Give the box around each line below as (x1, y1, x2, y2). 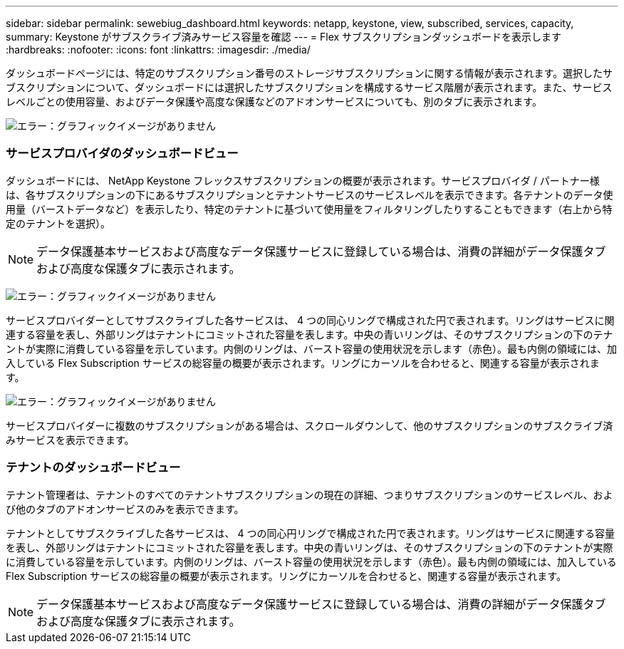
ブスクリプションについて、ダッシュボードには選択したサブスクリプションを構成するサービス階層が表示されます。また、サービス (6, 81, 613, 93)
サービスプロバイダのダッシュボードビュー (6, 146, 239, 161)
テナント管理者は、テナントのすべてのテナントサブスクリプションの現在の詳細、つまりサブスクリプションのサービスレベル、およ (6, 488, 613, 501)
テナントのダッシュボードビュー (6, 460, 181, 475)
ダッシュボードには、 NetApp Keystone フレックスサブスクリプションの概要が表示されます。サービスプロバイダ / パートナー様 (6, 174, 600, 187)
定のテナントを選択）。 (6, 217, 110, 229)
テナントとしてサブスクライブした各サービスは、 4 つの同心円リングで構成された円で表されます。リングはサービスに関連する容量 (6, 526, 615, 539)
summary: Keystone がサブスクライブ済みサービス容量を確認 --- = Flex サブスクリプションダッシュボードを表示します (6, 31, 562, 43)
